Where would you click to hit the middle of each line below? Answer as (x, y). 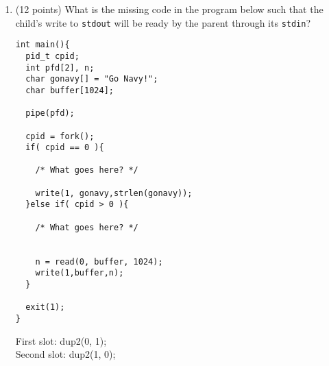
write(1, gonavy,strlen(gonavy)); (114, 193)
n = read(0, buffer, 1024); (99, 261)
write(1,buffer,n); (80, 273)
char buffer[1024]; (70, 90)
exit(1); (45, 307)
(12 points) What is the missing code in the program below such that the (169, 9)
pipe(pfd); (50, 113)
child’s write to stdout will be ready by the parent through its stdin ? (163, 22)
